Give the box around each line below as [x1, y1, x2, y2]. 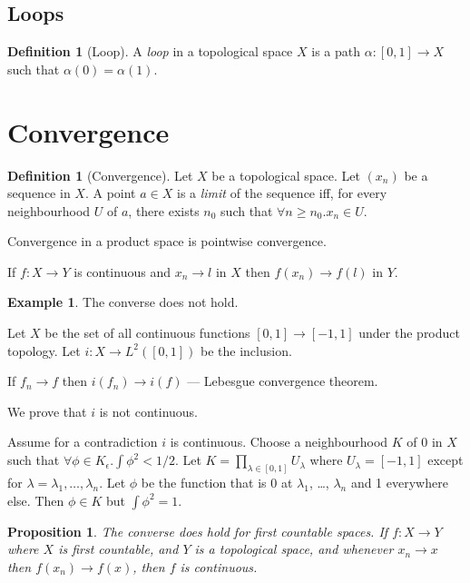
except [427, 450, 464, 469]
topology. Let [7, 341, 81, 360]
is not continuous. [99, 401, 199, 420]
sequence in [7, 183, 71, 203]
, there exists [128, 201, 200, 220]
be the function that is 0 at [141, 472, 293, 491]
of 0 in [406, 432, 443, 451]
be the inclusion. [201, 341, 292, 360]
